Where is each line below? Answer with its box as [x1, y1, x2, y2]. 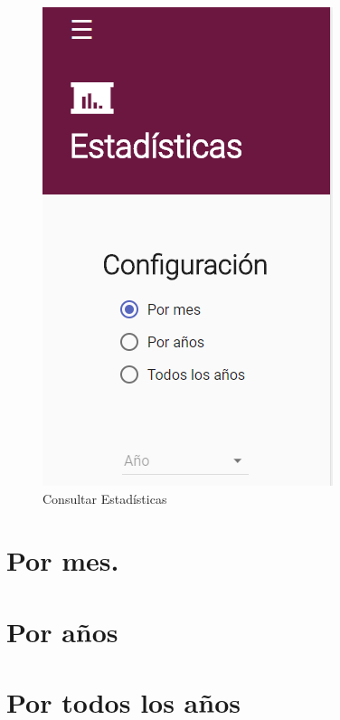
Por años [6, 612, 118, 649]
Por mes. [6, 542, 119, 579]
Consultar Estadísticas [42, 488, 167, 507]
